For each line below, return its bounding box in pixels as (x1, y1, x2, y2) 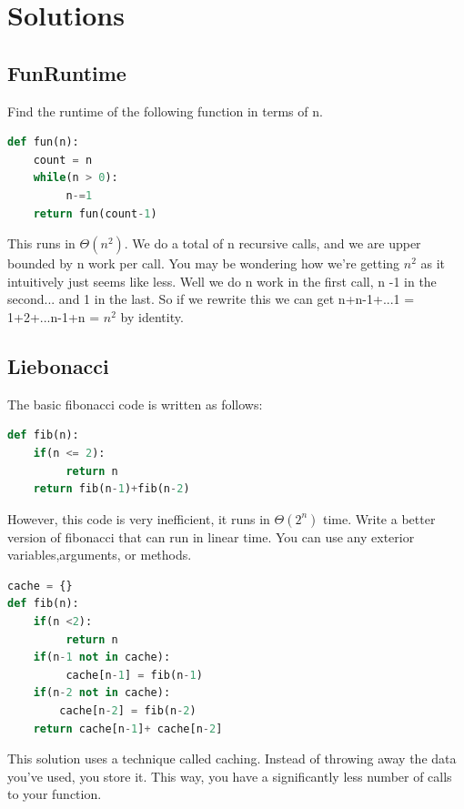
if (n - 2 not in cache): (33, 686, 171, 700)
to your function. (7, 784, 102, 804)
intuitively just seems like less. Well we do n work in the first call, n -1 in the (7, 271, 437, 290)
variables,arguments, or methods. (7, 545, 192, 564)
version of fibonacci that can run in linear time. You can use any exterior (7, 527, 415, 546)
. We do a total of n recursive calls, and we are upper (124, 234, 421, 253)
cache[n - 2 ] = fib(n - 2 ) (59, 704, 197, 718)
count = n (33, 153, 93, 167)
